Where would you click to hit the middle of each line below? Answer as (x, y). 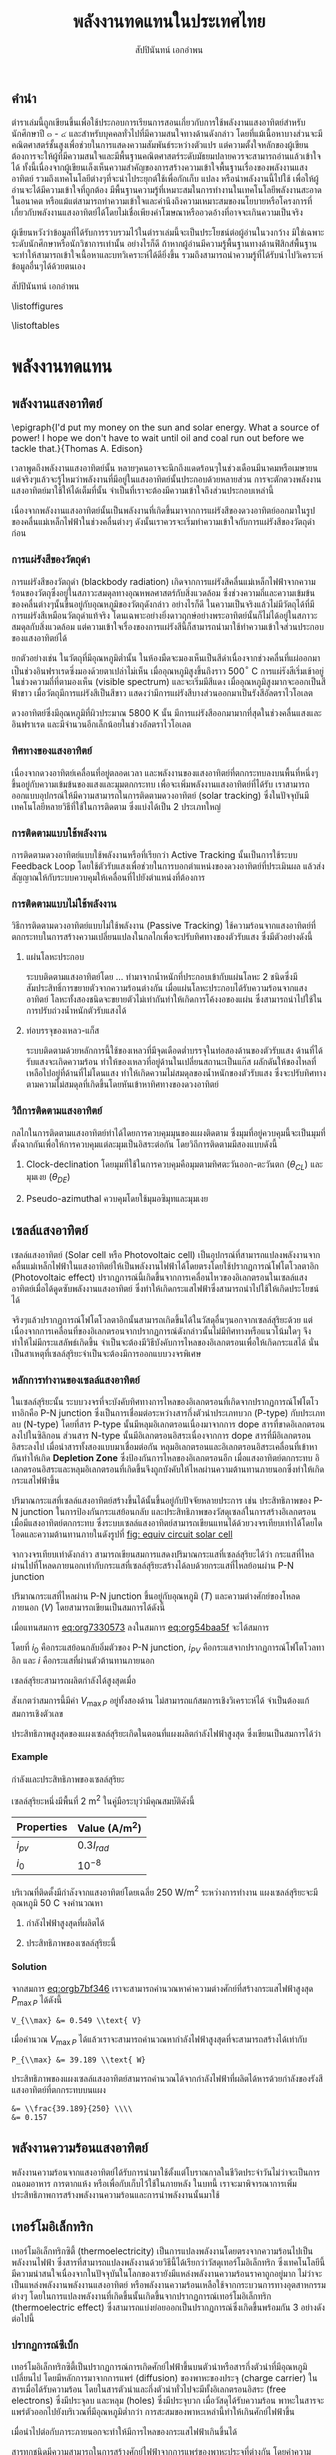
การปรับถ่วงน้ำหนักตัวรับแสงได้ (76, 1011)
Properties (42, 1827)
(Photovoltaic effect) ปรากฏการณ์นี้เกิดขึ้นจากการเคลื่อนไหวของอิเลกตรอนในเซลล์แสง (159, 1277)
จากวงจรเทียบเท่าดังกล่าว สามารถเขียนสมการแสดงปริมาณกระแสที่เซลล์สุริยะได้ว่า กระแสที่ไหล (163, 1554)
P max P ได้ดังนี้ (37, 2001)
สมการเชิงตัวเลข (37, 1713)
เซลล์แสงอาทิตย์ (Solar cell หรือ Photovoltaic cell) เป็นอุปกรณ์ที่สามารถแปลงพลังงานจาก (166, 1254)
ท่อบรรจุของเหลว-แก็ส (62, 1031)
